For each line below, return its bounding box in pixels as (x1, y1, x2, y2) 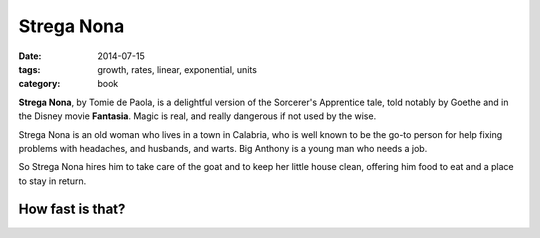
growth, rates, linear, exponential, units (97, 63, 257, 75)
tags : (18, 63, 41, 75)
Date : (18, 50, 42, 62)
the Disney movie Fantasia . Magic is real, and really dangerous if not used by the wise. (18, 110, 377, 122)
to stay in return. (18, 175, 87, 187)
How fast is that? (18, 201, 126, 218)
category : (18, 78, 61, 90)
